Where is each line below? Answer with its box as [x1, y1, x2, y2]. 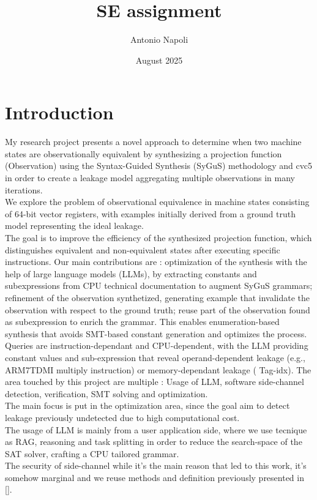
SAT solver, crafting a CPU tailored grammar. [5, 447, 179, 460]
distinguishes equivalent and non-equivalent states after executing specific [5, 243, 280, 256]
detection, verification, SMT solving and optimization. [5, 387, 208, 400]
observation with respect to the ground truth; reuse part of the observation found [5, 303, 310, 316]
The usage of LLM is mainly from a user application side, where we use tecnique [5, 423, 307, 436]
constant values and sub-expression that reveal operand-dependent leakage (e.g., [5, 351, 305, 364]
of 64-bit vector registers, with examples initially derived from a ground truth [5, 207, 296, 220]
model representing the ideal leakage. [5, 219, 144, 232]
